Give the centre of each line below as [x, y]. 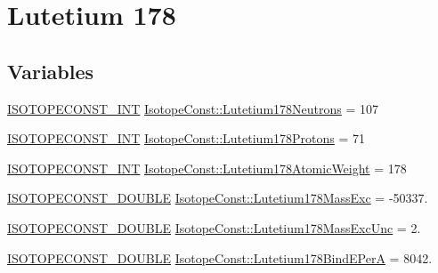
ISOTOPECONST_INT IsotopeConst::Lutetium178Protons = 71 [187, 138]
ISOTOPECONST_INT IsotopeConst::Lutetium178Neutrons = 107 [193, 108]
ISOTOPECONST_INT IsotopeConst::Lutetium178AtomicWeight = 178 [207, 168]
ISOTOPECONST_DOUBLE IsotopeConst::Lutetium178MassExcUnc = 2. [214, 227]
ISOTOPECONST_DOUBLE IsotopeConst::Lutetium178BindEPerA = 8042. [220, 257]
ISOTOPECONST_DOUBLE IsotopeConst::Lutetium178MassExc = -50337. [218, 198]
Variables [51, 71]
